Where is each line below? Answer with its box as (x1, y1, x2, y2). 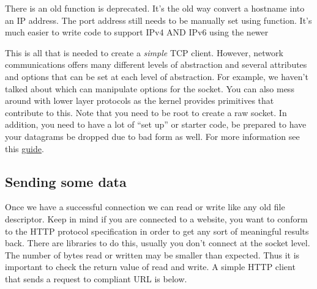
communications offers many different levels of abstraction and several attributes (5, 58, 307, 71)
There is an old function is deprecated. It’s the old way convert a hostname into (5, 2, 305, 14)
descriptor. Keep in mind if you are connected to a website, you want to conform (5, 212, 308, 225)
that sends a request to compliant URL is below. (5, 272, 187, 285)
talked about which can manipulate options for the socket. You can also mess (5, 82, 294, 95)
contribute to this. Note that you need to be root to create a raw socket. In (5, 106, 287, 119)
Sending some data (5, 172, 127, 191)
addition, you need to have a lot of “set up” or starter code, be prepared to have (5, 118, 307, 131)
